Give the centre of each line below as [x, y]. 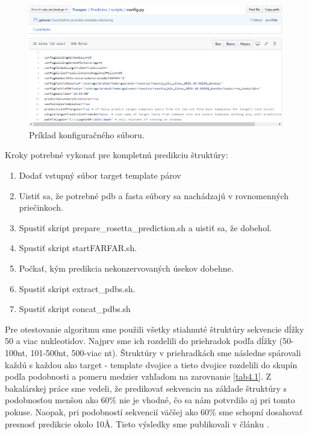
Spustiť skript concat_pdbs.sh [75, 309]
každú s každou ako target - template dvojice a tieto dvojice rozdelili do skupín [151, 364]
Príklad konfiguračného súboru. [87, 134]
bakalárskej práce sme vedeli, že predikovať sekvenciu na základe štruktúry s [146, 388]
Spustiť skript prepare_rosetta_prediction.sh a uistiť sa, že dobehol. [145, 227]
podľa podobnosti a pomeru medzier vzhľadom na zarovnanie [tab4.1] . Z [138, 376]
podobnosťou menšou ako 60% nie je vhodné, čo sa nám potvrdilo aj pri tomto [150, 400]
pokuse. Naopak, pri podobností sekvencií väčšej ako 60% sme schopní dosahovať [154, 411]
